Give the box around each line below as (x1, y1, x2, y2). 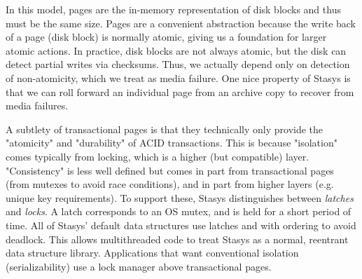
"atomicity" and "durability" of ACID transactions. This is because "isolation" (6, 135, 337, 150)
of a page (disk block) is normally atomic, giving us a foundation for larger (6, 29, 327, 44)
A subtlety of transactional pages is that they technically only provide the (6, 121, 323, 136)
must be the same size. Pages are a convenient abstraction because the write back (6, 15, 356, 30)
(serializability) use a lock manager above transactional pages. (6, 259, 272, 273)
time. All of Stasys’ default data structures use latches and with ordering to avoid (6, 217, 356, 232)
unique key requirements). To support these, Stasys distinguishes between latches (6, 190, 354, 205)
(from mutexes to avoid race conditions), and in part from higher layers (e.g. (6, 177, 334, 191)
